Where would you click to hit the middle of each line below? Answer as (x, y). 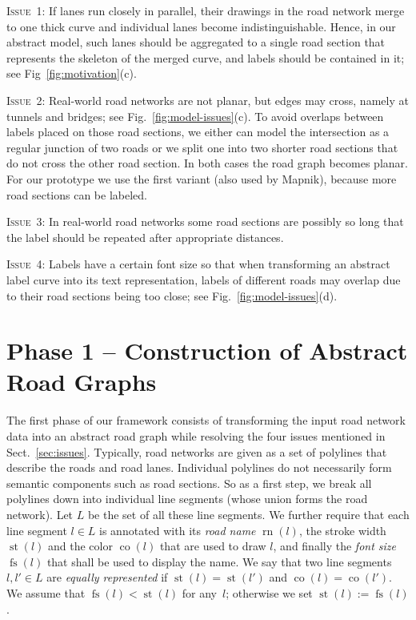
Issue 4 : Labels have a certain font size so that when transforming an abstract (198, 264)
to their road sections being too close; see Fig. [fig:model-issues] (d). (172, 295)
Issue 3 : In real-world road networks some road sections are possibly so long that (205, 221)
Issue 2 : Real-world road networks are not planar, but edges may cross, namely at (208, 100)
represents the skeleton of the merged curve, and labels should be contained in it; (206, 57)
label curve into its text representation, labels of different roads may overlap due (204, 279)
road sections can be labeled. (77, 194)
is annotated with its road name (178, 530)
